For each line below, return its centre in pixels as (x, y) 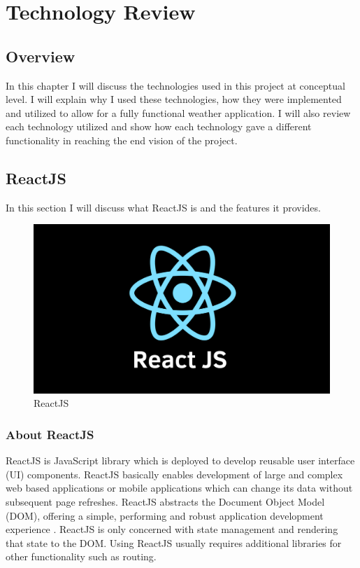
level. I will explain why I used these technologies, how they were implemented (174, 99)
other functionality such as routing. (81, 556)
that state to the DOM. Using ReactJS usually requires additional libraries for (174, 542)
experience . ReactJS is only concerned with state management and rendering (172, 529)
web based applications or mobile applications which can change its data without (179, 488)
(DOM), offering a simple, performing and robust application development (165, 515)
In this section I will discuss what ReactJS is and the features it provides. (163, 207)
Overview (41, 56)
